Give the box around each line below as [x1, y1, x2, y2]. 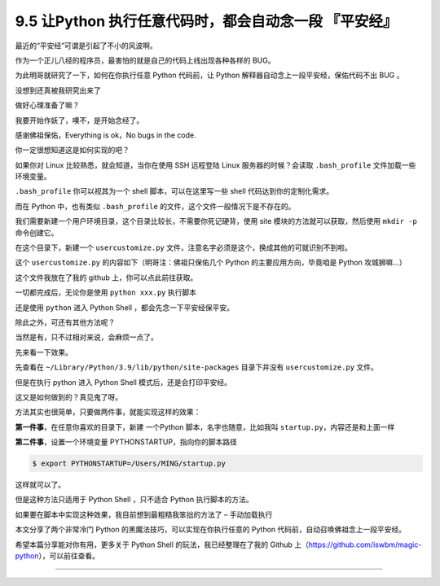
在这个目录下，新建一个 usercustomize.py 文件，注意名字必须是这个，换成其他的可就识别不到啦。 [15, 243, 352, 252]
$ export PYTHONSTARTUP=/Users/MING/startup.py [32, 459, 226, 468]
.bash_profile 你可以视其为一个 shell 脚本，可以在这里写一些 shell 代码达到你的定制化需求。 [15, 186, 334, 196]
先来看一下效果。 [15, 347, 73, 357]
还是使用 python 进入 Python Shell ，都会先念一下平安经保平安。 [15, 302, 235, 313]
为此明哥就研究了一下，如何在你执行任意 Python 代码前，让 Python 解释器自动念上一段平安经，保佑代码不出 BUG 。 [15, 70, 404, 81]
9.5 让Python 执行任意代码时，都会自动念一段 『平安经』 [15, 12, 398, 30]
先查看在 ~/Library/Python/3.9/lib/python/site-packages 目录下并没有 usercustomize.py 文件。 [15, 362, 378, 372]
